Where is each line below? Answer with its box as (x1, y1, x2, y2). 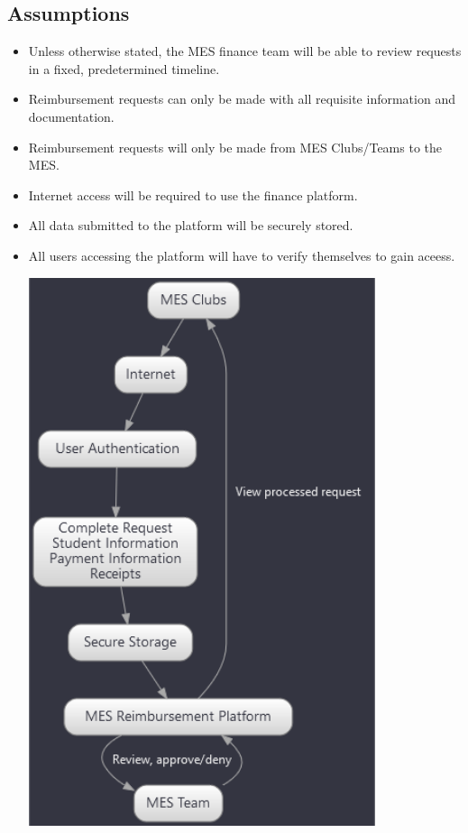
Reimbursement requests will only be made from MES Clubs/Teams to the (28, 137, 442, 156)
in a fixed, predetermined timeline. (28, 59, 220, 78)
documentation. (28, 106, 115, 125)
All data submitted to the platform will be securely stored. (28, 216, 353, 235)
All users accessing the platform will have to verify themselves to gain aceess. (28, 245, 455, 264)
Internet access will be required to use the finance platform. (28, 185, 358, 204)
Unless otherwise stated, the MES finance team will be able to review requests (28, 42, 462, 60)
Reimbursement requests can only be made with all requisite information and (28, 89, 455, 108)
